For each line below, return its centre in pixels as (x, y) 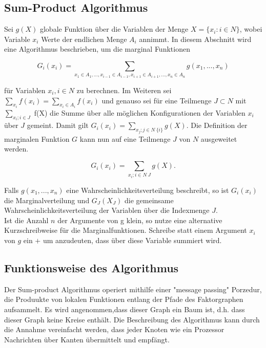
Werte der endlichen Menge (84, 39)
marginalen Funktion (37, 138)
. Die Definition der (217, 125)
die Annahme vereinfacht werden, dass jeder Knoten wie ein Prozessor (114, 329)
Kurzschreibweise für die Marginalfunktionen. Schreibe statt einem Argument (126, 230)
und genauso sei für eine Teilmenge (157, 100)
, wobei (251, 29)
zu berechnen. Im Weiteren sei (124, 90)
